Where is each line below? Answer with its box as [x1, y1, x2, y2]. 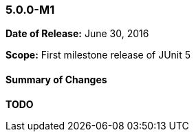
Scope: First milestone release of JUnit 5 [6, 49, 191, 61]
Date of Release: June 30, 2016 [6, 28, 149, 40]
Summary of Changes [6, 73, 107, 85]
